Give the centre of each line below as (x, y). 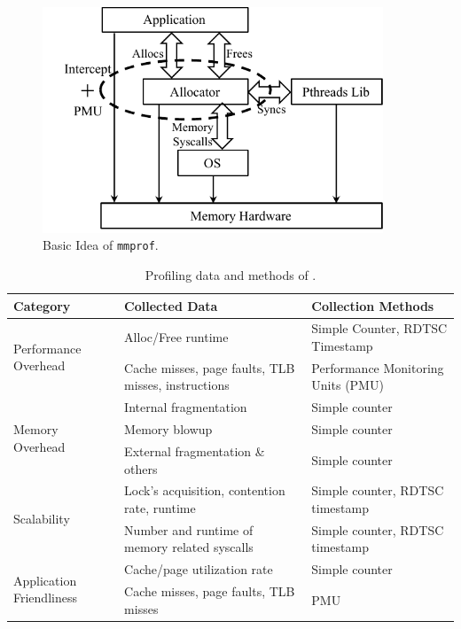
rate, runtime (160, 507)
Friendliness (45, 598)
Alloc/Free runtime (176, 337)
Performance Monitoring (378, 367)
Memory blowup (168, 429)
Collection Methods (373, 305)
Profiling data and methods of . (230, 274)
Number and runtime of (189, 529)
